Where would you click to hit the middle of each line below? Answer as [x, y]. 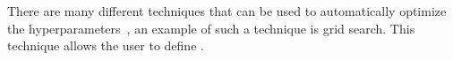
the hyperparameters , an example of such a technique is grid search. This [211, 28]
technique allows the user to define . [106, 45]
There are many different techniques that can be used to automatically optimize [227, 11]
